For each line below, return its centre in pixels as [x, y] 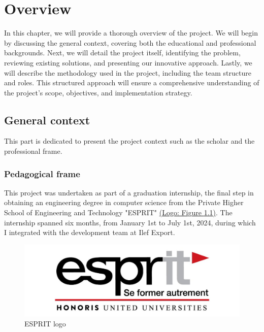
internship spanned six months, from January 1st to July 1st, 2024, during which [130, 222]
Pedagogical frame [42, 173]
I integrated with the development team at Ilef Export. [90, 232]
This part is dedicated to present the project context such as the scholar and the [129, 141]
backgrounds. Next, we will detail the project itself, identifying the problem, [122, 53]
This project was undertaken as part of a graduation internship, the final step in [129, 192]
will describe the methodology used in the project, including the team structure [128, 72]
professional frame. [33, 151]
